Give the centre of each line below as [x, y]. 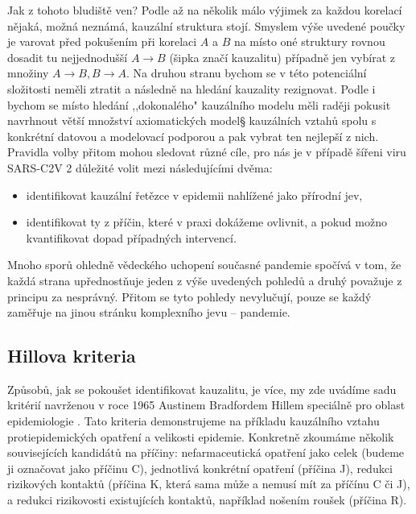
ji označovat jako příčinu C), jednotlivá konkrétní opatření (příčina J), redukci [200, 468]
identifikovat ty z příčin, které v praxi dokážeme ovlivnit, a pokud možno [206, 222]
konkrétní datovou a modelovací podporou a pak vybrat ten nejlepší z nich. [193, 136]
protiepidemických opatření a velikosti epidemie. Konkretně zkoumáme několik [201, 436]
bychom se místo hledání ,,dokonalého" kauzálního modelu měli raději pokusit [199, 104]
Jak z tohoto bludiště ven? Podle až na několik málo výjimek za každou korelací [205, 10]
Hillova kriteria [72, 356]
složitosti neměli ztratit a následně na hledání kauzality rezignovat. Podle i [192, 88]
